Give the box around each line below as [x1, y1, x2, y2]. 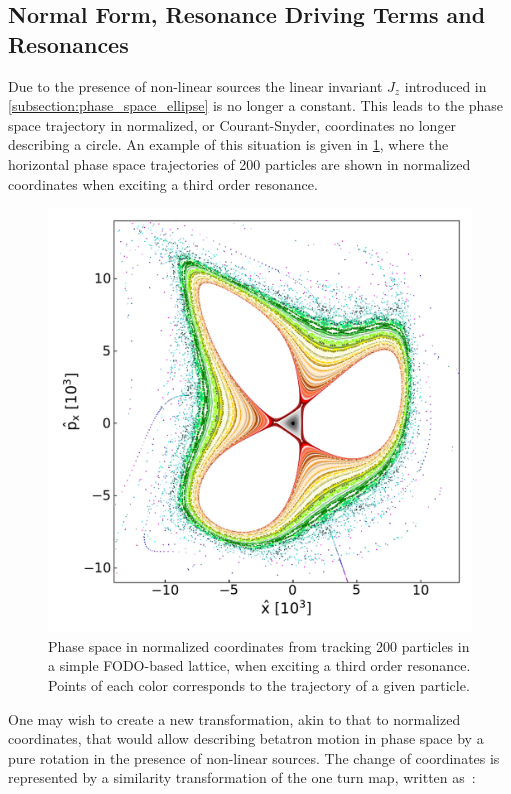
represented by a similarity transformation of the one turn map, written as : [8, 767, 476, 788]
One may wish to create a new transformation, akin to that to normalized [8, 708, 461, 729]
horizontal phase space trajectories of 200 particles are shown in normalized [8, 153, 471, 174]
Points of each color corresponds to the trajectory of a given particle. [48, 674, 470, 695]
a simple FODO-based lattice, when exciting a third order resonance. [48, 655, 471, 676]
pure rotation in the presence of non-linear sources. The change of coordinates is [8, 747, 500, 768]
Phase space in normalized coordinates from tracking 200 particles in [48, 635, 470, 656]
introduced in [404, 75, 487, 96]
